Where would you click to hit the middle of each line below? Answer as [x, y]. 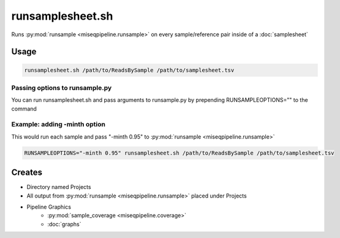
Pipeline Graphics [49, 207]
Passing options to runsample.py [62, 88]
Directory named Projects [59, 187]
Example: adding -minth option [58, 125]
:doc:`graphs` [65, 224]
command [24, 109]
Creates [27, 173]
